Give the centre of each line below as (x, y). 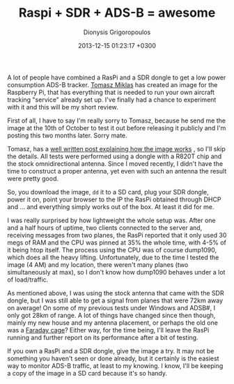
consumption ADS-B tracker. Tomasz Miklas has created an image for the (112, 84)
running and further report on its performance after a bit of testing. (103, 337)
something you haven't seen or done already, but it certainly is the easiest (113, 358)
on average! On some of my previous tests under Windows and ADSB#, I (111, 307)
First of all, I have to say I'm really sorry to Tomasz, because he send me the (117, 121)
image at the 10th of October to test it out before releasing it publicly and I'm (117, 128)
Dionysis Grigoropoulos (117, 32)
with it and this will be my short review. (63, 107)
